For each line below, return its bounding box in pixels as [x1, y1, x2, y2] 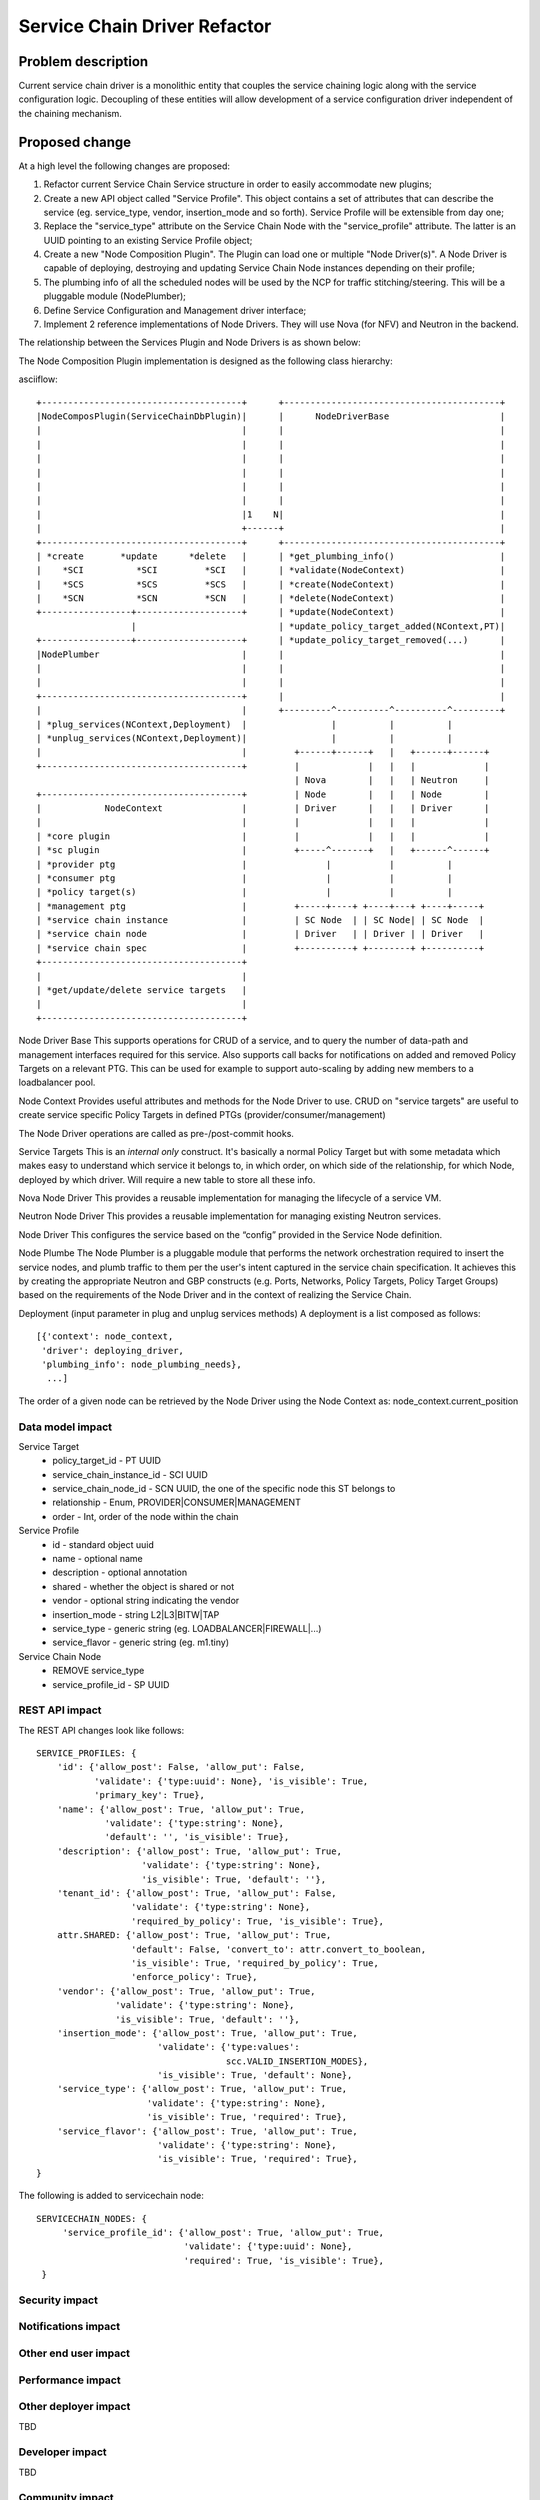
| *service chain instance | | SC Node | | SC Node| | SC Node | [36, 915, 485, 926]
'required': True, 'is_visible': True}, [183, 2255, 385, 2266]
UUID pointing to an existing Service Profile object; [43, 234, 253, 246]
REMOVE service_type [52, 1665, 145, 1677]
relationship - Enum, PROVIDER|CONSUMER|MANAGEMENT [52, 1496, 302, 1509]
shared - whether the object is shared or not [52, 1580, 235, 1592]
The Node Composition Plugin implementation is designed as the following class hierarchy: [18, 355, 394, 367]
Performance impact [18, 2373, 121, 2387]
